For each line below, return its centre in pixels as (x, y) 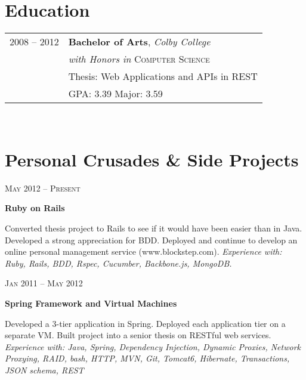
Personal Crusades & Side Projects (152, 159)
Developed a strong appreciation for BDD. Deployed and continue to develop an (151, 240)
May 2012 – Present (43, 188)
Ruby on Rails (35, 208)
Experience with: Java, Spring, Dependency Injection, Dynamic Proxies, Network (153, 346)
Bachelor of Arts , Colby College (139, 42)
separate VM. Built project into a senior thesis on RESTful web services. (138, 335)
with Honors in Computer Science (139, 59)
